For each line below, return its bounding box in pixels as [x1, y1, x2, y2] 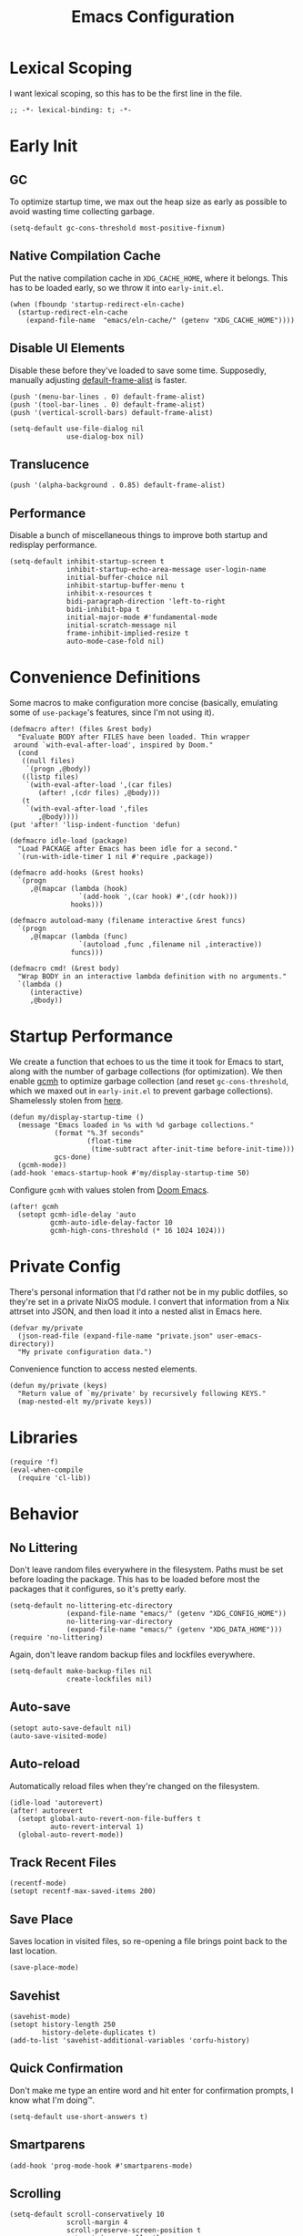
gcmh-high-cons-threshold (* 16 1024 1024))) [49, 1227, 226, 1236]
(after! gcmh [9, 1202, 59, 1212]
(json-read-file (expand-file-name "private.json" [17, 1331, 214, 1341]
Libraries [9, 1427, 78, 1448]
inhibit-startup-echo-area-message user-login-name [66, 565, 267, 575]
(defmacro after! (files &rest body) [9, 725, 153, 734]
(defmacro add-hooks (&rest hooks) [9, 868, 145, 877]
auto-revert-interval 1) [49, 1822, 145, 1831]
